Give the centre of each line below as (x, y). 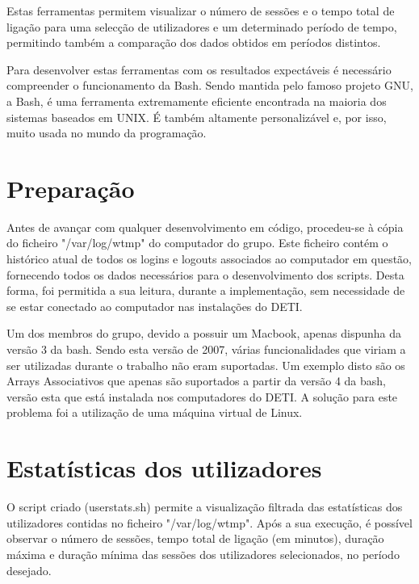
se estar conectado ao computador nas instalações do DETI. (155, 306)
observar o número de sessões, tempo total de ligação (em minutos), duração (195, 538)
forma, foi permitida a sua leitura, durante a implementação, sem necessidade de (206, 290)
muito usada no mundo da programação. (107, 133)
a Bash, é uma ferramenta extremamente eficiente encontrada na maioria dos (197, 101)
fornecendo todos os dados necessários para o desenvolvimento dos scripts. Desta (205, 274)
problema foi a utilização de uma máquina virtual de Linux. (155, 412)
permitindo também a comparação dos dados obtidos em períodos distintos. (194, 42)
